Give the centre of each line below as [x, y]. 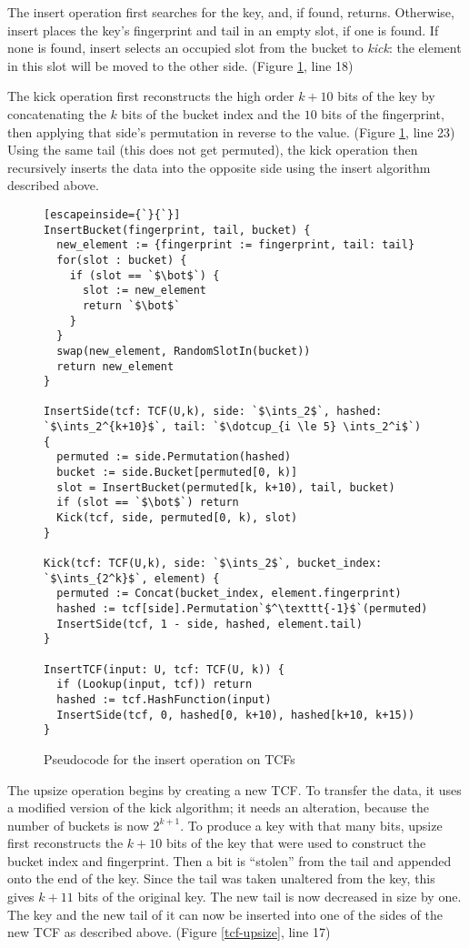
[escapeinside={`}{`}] [112, 214]
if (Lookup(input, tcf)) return [155, 685]
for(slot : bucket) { [122, 260]
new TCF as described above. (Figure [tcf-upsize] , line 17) [169, 932]
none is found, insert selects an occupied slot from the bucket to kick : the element [234, 48]
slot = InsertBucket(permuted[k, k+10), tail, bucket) [226, 487]
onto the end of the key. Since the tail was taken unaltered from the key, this [221, 878]
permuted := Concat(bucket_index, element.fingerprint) [229, 594]
